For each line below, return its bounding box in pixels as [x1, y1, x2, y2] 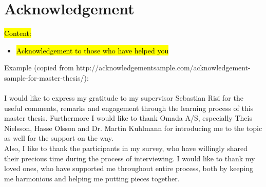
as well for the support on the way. [4, 133, 113, 143]
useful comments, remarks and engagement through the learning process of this [4, 102, 254, 113]
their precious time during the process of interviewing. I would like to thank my [4, 153, 255, 163]
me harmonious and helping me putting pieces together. [4, 173, 180, 183]
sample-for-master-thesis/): [4, 72, 89, 83]
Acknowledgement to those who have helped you [16, 45, 169, 55]
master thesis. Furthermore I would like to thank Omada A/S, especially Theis [4, 113, 252, 123]
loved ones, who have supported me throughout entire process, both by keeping [4, 163, 254, 174]
